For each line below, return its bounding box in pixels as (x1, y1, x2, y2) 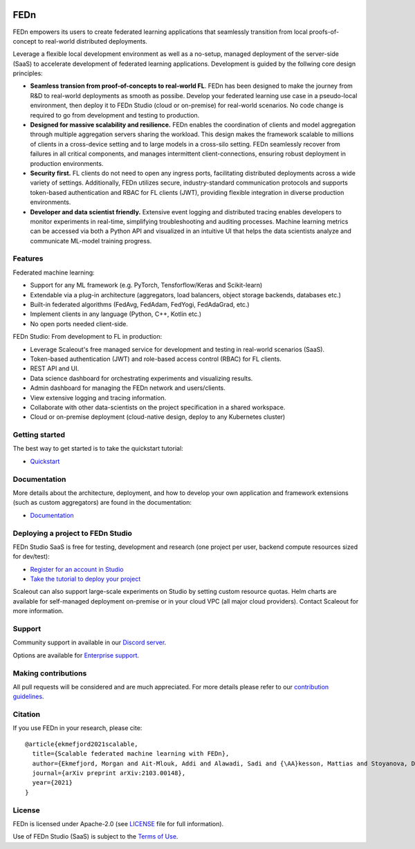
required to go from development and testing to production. (30, 111, 200, 119)
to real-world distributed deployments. (37, 37, 148, 45)
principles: (12, 69, 43, 77)
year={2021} (32, 778, 73, 787)
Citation (12, 709, 41, 719)
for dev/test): (12, 552, 50, 561)
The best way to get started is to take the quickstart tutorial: (12, 445, 183, 453)
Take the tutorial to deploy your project (30, 575, 141, 584)
